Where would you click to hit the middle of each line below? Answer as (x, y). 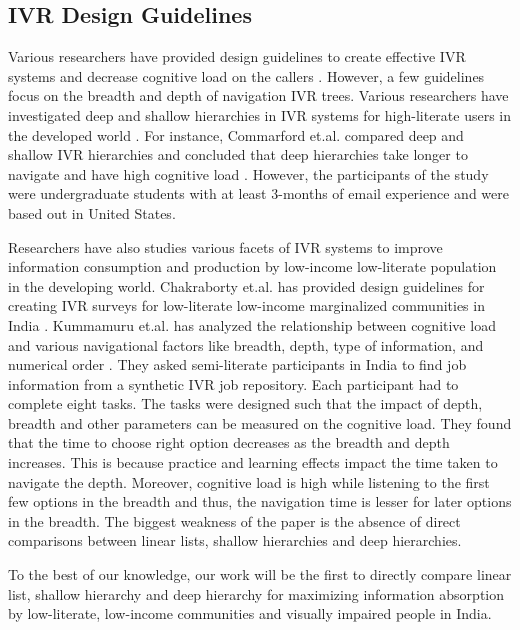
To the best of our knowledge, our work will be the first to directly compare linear (260, 574)
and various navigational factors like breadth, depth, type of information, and (246, 344)
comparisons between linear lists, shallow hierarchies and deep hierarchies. (235, 540)
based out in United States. (92, 212)
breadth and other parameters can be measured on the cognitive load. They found (260, 422)
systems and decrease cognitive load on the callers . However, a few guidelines (246, 75)
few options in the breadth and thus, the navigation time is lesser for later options (260, 501)
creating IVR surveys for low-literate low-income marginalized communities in (246, 305)
